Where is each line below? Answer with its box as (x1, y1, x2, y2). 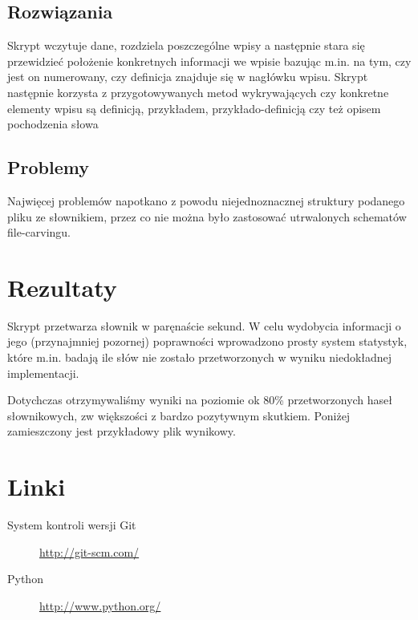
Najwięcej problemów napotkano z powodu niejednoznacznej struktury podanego (7, 192, 405, 209)
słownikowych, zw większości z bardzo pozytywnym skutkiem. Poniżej (7, 407, 351, 423)
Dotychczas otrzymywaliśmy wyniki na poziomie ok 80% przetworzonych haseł (7, 391, 393, 408)
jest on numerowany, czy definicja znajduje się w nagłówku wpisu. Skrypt (7, 68, 368, 85)
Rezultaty (7, 270, 117, 303)
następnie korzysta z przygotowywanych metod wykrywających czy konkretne (7, 83, 389, 100)
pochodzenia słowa (7, 115, 99, 132)
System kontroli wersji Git (7, 517, 136, 533)
